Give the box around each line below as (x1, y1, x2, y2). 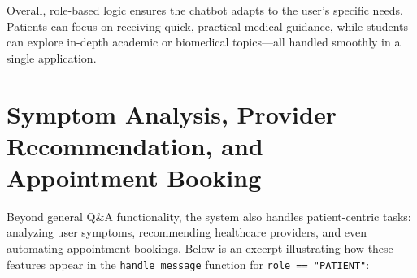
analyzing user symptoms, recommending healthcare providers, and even (7, 224, 367, 241)
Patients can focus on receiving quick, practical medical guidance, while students (7, 17, 409, 34)
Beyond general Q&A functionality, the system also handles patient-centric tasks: (7, 207, 411, 224)
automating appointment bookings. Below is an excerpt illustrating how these (7, 240, 393, 257)
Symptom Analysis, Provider (7, 97, 337, 130)
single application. (7, 49, 97, 66)
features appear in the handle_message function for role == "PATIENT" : (7, 255, 370, 272)
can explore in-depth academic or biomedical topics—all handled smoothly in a (7, 33, 401, 50)
